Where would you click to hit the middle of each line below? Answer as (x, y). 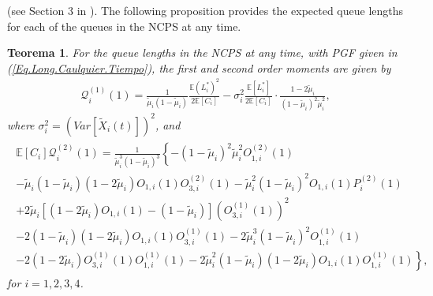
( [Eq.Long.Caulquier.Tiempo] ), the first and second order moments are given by (199, 67)
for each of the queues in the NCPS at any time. (124, 26)
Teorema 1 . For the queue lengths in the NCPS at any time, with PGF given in (202, 52)
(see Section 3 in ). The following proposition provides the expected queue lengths (205, 10)
